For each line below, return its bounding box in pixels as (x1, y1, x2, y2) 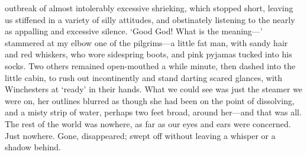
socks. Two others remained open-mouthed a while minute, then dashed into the (5, 59, 296, 72)
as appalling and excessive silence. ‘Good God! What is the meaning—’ (5, 25, 263, 37)
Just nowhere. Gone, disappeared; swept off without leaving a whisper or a (5, 129, 276, 141)
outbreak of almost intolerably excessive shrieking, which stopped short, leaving (5, 2, 293, 14)
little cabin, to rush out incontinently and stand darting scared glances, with (5, 71, 283, 83)
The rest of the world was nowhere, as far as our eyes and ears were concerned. (5, 117, 291, 130)
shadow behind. (5, 141, 61, 153)
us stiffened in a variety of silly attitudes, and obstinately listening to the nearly (5, 13, 295, 25)
